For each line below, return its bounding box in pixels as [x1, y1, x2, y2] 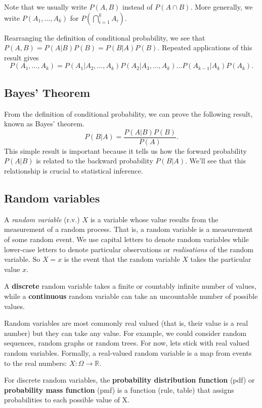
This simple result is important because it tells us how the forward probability [4, 145, 247, 156]
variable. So [4, 254, 40, 264]
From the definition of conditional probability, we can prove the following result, [4, 108, 253, 119]
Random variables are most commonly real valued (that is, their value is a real [4, 318, 248, 328]
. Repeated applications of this [157, 42, 252, 53]
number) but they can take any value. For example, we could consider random [4, 327, 247, 338]
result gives [4, 52, 39, 62]
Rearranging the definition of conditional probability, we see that [4, 32, 205, 43]
